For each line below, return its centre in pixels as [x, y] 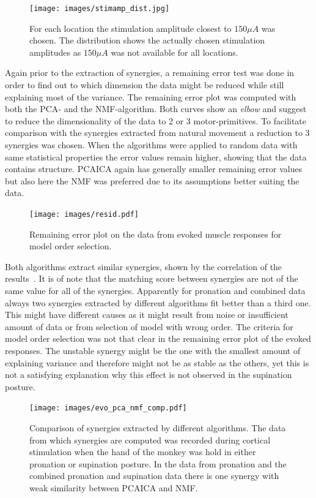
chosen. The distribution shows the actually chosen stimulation [147, 40]
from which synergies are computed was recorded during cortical [150, 440]
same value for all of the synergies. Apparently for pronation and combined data [155, 290]
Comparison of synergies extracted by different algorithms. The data [158, 428]
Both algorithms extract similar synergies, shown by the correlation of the [144, 266]
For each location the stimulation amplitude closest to [130, 28]
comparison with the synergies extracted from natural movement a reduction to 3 [157, 133]
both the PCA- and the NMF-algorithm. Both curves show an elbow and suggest [156, 109]
